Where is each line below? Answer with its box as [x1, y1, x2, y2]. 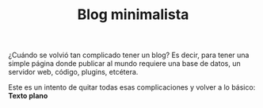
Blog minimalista [77, 6, 189, 24]
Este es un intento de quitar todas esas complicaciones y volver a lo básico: [8, 83, 256, 92]
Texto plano [8, 91, 48, 101]
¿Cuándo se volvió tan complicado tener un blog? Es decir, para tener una [8, 50, 250, 60]
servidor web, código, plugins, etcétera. [8, 67, 139, 77]
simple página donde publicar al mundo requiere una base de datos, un [8, 59, 241, 68]
